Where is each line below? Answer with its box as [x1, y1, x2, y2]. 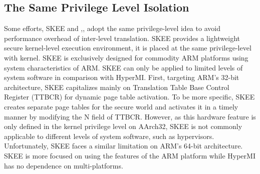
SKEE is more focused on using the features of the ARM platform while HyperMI [4, 150, 255, 160]
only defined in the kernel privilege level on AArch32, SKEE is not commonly [4, 121, 242, 131]
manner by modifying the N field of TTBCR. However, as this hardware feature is [4, 111, 256, 121]
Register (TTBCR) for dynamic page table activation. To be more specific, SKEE [4, 91, 255, 102]
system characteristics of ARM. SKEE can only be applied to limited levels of [4, 62, 243, 72]
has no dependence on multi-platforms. [4, 160, 123, 170]
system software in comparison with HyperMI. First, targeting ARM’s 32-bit [4, 72, 239, 82]
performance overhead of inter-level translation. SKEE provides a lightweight [4, 32, 240, 43]
